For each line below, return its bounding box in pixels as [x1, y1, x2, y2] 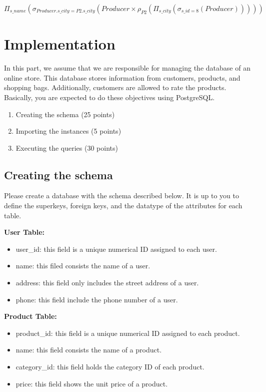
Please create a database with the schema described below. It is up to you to [4, 190, 239, 201]
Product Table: [4, 311, 57, 321]
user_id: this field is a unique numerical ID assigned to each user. [15, 243, 217, 254]
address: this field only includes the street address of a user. [15, 277, 199, 288]
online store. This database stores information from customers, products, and [4, 72, 240, 83]
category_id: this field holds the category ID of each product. [15, 361, 204, 372]
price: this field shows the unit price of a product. [15, 378, 168, 388]
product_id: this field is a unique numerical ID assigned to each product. [15, 327, 240, 338]
